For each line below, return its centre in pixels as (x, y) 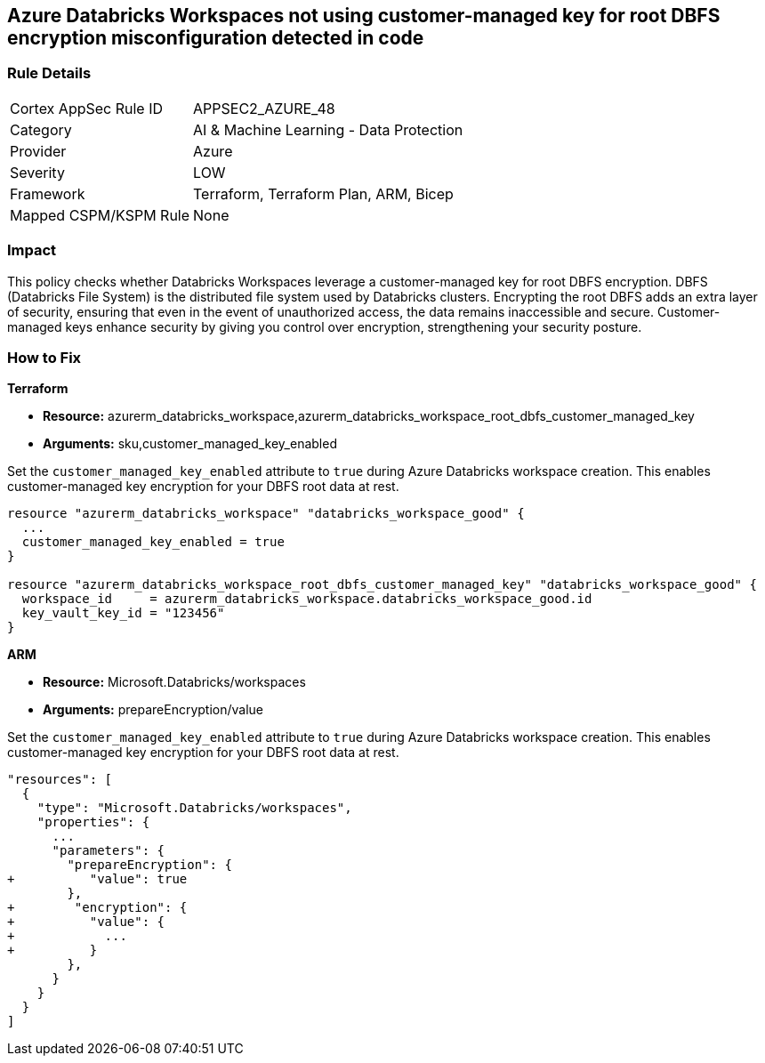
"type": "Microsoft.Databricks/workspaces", (194, 808)
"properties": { (93, 822)
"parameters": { (109, 851)
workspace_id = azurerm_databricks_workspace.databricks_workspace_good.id (307, 599)
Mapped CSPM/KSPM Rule (100, 215)
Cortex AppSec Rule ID (87, 108)
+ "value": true (97, 879)
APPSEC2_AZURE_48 (264, 108)
